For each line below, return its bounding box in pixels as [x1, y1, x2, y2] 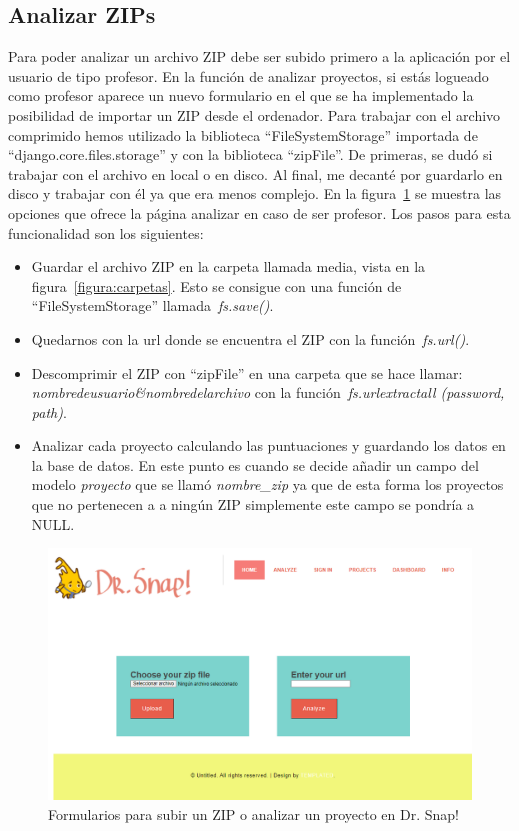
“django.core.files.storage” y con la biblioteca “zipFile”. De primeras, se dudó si [8, 144, 493, 165]
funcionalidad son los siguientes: [8, 222, 204, 243]
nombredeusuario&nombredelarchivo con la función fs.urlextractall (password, [31, 382, 505, 403]
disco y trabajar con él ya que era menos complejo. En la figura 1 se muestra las [8, 183, 502, 204]
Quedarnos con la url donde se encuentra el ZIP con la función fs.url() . [31, 328, 470, 349]
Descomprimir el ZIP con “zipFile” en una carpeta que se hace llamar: [31, 362, 463, 383]
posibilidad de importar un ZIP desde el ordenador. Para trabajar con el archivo [8, 104, 501, 125]
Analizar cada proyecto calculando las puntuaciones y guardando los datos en [31, 435, 506, 456]
